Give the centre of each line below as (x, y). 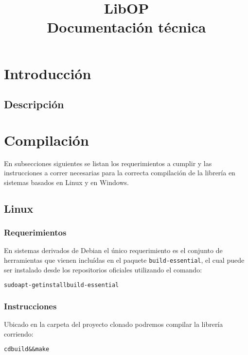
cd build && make (27, 349)
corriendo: (19, 333)
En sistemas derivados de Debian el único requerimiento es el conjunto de (113, 250)
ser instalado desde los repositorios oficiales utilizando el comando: (103, 269)
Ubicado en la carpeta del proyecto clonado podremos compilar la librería (114, 324)
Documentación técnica (126, 27)
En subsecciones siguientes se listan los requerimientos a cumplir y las (108, 163)
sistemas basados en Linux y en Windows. (66, 182)
